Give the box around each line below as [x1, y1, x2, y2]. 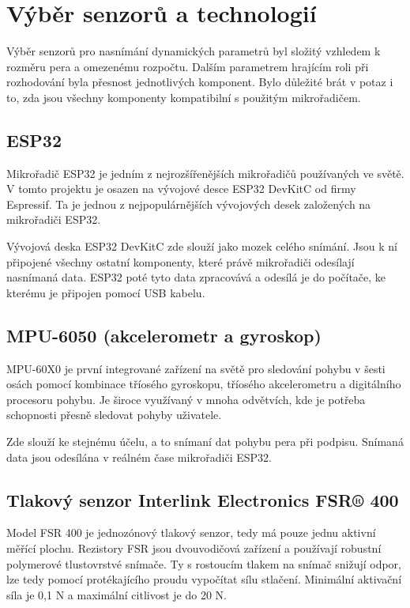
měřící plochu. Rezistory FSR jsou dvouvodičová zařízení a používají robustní [6, 540, 382, 557]
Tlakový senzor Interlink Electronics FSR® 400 [6, 487, 399, 512]
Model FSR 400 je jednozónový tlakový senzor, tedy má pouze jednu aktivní [6, 524, 376, 541]
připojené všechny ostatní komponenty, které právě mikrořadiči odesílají [6, 253, 355, 270]
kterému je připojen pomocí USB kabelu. [6, 284, 205, 300]
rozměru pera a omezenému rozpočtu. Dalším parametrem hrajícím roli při [6, 58, 369, 74]
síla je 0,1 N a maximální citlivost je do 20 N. [6, 586, 227, 602]
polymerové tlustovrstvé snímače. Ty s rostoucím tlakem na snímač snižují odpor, [6, 555, 401, 572]
